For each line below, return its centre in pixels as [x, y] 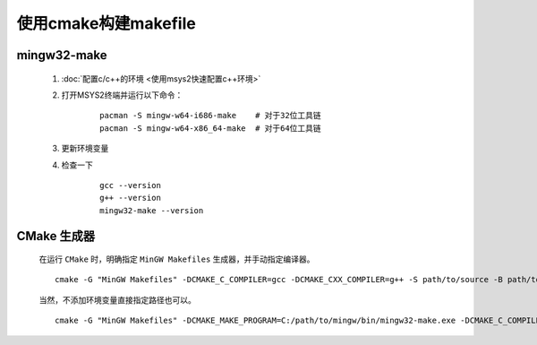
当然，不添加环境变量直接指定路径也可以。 [117, 299]
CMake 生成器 [56, 236]
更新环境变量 [85, 149]
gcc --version [130, 185]
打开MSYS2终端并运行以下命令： [122, 95]
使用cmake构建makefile [106, 23]
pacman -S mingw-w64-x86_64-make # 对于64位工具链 [210, 128]
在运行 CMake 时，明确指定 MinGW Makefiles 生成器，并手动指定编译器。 [177, 259]
